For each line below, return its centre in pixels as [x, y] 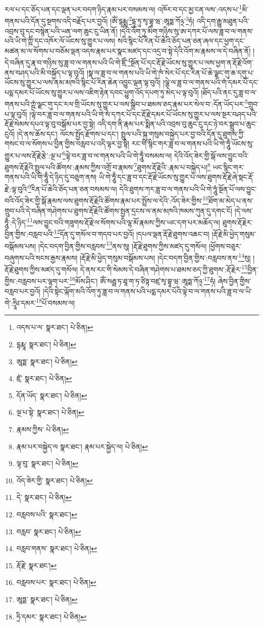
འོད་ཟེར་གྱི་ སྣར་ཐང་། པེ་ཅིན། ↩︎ [55, 480]
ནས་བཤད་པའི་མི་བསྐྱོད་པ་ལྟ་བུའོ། [45, 72]
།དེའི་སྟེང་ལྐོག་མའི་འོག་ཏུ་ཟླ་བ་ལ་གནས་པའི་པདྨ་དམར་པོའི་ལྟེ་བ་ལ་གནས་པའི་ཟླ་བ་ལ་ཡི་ [147, 291]
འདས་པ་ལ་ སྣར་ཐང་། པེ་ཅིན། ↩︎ [55, 327]
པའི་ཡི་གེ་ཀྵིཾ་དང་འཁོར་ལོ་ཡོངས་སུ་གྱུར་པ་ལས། [60, 41]
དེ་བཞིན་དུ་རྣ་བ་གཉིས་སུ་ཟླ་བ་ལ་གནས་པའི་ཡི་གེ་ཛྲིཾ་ [66, 62]
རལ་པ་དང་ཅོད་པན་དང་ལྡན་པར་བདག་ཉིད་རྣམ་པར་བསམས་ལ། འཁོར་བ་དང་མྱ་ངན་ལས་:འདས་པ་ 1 [123, 8]
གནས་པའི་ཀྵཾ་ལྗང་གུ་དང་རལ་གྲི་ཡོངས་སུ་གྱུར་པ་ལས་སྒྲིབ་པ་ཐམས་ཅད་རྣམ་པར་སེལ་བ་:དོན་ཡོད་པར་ [125, 103]
